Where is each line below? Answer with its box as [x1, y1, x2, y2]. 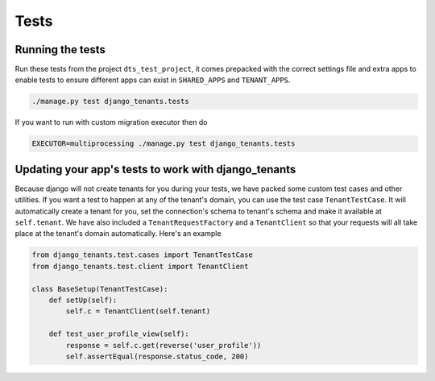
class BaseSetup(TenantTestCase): [31, 284, 168, 293]
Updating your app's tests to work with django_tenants [14, 162, 296, 176]
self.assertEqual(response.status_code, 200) [65, 351, 249, 361]
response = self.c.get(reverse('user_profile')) [65, 341, 262, 350]
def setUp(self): [48, 296, 118, 305]
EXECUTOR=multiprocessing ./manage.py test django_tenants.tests [31, 139, 296, 148]
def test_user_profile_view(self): [48, 329, 189, 338]
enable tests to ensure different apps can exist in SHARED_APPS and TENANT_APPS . [14, 75, 291, 85]
